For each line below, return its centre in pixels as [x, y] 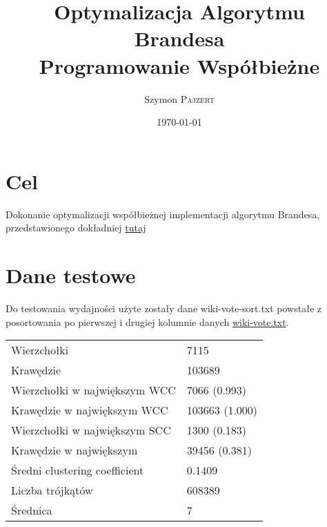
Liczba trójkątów [52, 490]
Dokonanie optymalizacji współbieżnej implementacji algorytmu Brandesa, [163, 214]
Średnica [32, 510]
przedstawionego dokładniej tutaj [76, 228]
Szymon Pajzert [179, 98]
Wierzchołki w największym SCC [91, 430]
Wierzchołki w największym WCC [93, 390]
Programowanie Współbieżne [179, 65]
